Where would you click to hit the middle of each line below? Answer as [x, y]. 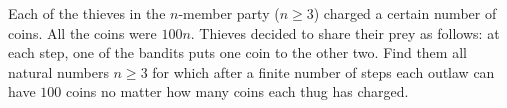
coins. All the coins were [82, 32]
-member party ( [229, 13]
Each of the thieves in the [87, 13]
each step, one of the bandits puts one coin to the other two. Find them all [237, 52]
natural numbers [58, 71]
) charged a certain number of [405, 13]
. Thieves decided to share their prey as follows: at [345, 32]
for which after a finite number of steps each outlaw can [323, 71]
